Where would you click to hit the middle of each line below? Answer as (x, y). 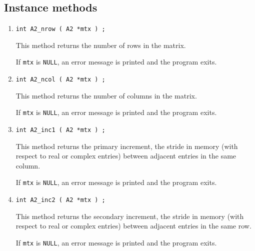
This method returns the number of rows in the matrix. (101, 45)
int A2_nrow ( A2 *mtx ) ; (60, 29)
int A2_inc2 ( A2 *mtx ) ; (60, 200)
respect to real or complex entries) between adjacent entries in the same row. (133, 226)
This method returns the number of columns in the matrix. (106, 95)
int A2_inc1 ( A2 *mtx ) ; (60, 130)
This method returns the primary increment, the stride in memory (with (127, 146)
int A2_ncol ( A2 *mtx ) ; (60, 80)
